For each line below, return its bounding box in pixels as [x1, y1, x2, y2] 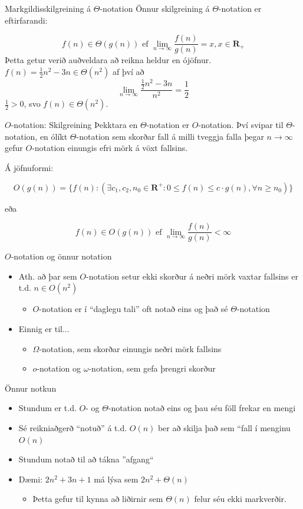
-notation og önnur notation [11, 250, 112, 262]
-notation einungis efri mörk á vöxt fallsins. [32, 142, 188, 154]
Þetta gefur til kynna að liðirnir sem [32, 492, 163, 505]
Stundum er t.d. [18, 402, 77, 414]
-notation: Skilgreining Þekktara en [11, 119, 138, 131]
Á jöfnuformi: [5, 162, 54, 173]
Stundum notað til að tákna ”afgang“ [18, 453, 154, 465]
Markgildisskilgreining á [5, 2, 91, 14]
